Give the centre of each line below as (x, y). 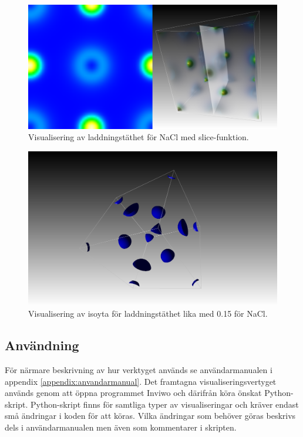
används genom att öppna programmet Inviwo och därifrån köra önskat (133, 393)
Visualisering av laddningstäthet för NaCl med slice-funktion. (139, 137)
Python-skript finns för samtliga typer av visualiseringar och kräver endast (165, 404)
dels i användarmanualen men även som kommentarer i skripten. (121, 427)
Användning (42, 345)
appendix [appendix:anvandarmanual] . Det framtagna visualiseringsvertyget (141, 381)
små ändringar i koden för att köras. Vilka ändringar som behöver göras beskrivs (150, 416)
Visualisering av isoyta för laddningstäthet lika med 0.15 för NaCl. (148, 314)
